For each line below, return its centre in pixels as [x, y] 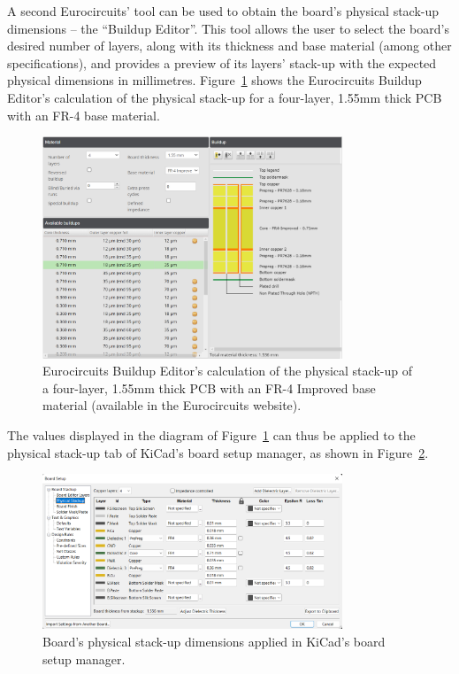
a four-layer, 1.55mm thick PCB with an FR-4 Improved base [209, 387]
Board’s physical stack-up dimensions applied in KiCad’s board [214, 641]
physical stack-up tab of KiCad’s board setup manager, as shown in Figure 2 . [218, 452]
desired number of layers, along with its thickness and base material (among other [229, 46]
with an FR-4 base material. [84, 115]
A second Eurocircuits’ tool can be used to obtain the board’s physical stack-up [223, 11]
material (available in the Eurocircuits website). [172, 405]
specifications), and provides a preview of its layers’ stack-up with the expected [222, 62]
